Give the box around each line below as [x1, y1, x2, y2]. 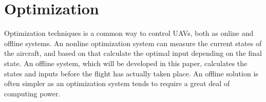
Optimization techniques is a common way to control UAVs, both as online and [4, 28, 254, 38]
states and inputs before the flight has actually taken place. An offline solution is [4, 68, 258, 78]
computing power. [4, 88, 61, 98]
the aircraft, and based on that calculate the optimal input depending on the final [4, 48, 262, 58]
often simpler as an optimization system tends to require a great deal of [4, 78, 230, 89]
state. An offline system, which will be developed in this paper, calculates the [4, 57, 248, 68]
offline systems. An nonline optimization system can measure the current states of [4, 37, 262, 48]
